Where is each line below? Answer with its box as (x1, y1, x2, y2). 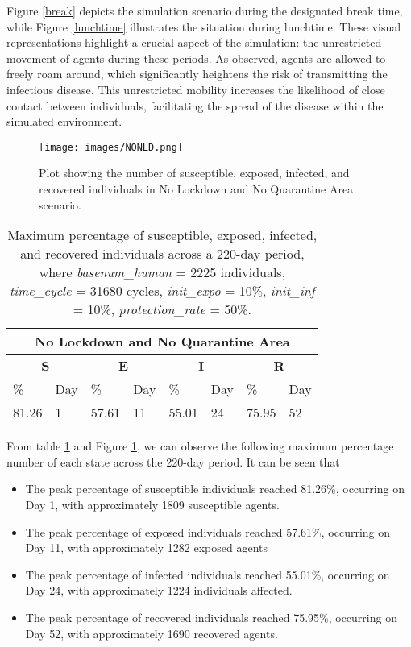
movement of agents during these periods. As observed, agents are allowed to (6, 49, 386, 66)
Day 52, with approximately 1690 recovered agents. (25, 624, 278, 641)
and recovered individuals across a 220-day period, (20, 244, 305, 263)
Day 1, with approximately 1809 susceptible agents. (25, 496, 280, 512)
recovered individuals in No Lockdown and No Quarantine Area (39, 180, 354, 197)
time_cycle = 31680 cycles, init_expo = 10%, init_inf (10, 281, 315, 301)
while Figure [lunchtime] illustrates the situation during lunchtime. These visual (6, 18, 401, 35)
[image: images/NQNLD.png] (39, 141, 183, 153)
